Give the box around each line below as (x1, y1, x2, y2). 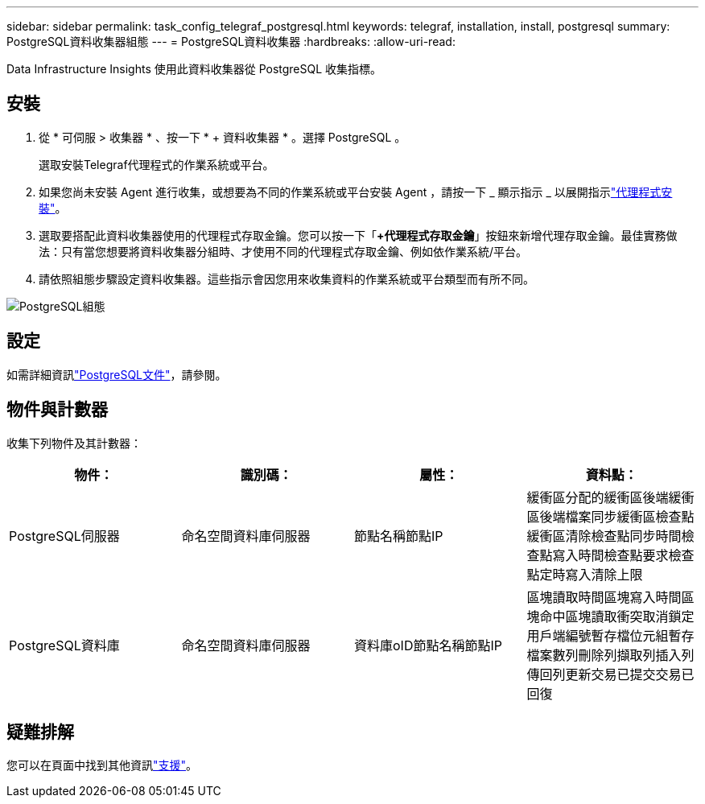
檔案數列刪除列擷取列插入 (526, 646, 682, 663)
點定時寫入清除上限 (526, 566, 643, 583)
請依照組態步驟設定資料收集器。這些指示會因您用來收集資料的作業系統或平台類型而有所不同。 (39, 271, 534, 286)
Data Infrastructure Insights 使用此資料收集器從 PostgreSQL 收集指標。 (6, 62, 382, 76)
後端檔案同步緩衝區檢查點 (539, 508, 695, 525)
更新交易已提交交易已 (565, 666, 695, 682)
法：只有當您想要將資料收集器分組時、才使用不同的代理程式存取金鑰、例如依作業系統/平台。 (39, 244, 528, 258)
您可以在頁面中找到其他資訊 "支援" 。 (6, 758, 198, 773)
